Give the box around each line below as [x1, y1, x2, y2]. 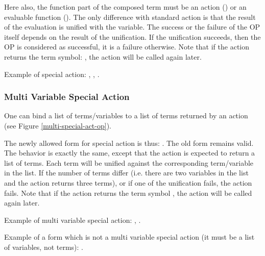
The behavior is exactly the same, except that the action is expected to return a [4, 147, 255, 158]
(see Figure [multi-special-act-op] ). [4, 120, 112, 131]
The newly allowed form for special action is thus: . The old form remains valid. [4, 137, 254, 148]
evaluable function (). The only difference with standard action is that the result [4, 11, 256, 22]
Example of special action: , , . [4, 68, 100, 79]
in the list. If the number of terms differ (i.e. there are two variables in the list [4, 167, 249, 178]
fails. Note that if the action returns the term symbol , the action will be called [4, 187, 252, 198]
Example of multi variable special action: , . [4, 214, 141, 225]
